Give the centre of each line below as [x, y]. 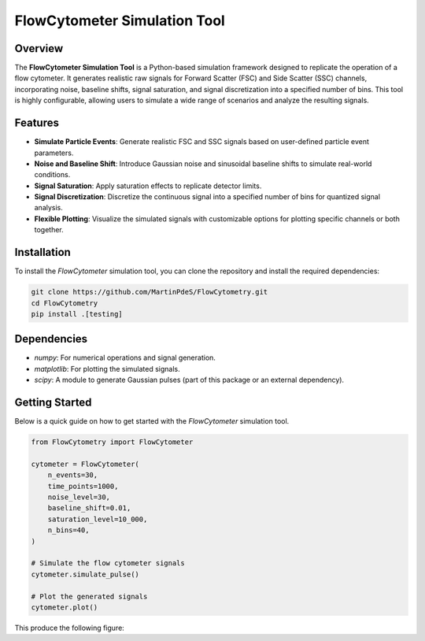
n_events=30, [73, 475]
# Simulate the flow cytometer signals [108, 563]
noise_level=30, [79, 497]
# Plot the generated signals [89, 596]
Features [37, 123]
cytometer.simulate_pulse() [85, 574]
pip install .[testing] [77, 314]
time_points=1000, [83, 486]
